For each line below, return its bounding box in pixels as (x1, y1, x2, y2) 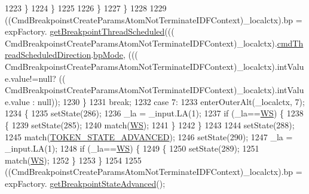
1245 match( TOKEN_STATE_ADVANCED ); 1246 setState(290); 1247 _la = (5, 130, 293, 143)
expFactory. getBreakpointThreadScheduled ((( (5, 25, 175, 38)
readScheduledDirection (5, 48, 91, 61)
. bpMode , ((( (91, 48, 138, 61)
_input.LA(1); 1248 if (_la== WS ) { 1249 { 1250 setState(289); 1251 (5, 142, 259, 155)
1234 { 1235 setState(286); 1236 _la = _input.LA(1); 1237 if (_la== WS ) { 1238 (5, 107, 304, 119)
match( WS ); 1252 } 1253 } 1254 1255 (5, 153, 142, 166)
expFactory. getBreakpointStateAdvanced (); (5, 177, 166, 189)
